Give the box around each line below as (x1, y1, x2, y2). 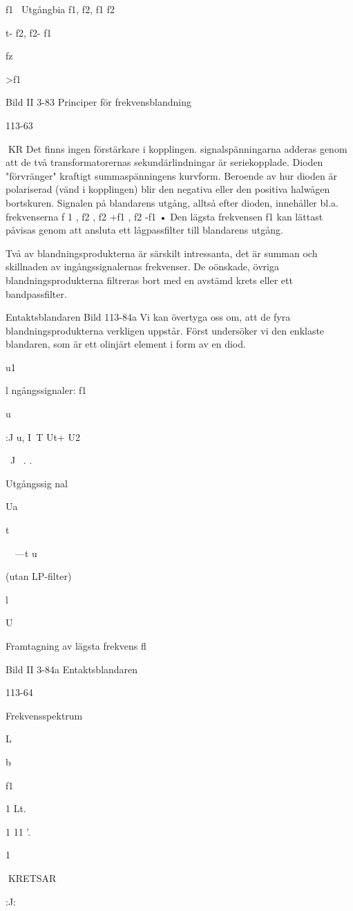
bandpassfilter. (6, 286, 67, 301)
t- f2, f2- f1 (6, 25, 52, 39)
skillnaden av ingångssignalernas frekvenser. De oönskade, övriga (6, 259, 279, 274)
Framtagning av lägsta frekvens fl (6, 639, 146, 652)
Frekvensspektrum (6, 708, 83, 722)
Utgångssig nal (6, 476, 68, 490)
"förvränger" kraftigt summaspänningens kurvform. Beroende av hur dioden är (6, 168, 337, 182)
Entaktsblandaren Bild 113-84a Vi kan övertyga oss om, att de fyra (6, 310, 291, 324)
